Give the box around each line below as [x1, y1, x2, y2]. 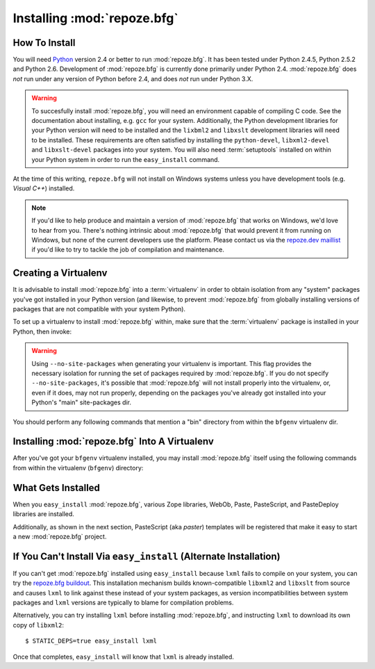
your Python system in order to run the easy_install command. [31, 155, 220, 163]
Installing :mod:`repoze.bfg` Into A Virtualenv [12, 436, 215, 447]
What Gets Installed [12, 481, 101, 493]
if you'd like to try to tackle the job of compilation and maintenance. [31, 245, 225, 254]
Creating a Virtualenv [12, 267, 108, 279]
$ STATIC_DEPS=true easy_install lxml [25, 637, 158, 645]
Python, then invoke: [12, 327, 72, 336]
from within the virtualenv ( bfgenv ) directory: [12, 463, 144, 472]
